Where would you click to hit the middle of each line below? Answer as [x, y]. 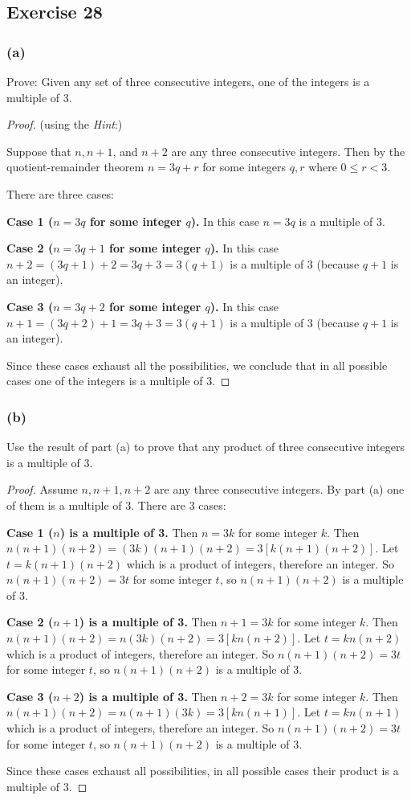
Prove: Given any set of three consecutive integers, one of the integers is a [188, 81]
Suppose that [39, 151]
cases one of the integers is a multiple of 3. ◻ [118, 381]
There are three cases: [61, 193]
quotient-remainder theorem [75, 167]
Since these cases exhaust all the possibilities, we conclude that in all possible [197, 365]
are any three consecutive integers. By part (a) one [279, 489]
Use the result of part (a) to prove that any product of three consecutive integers [205, 447]
